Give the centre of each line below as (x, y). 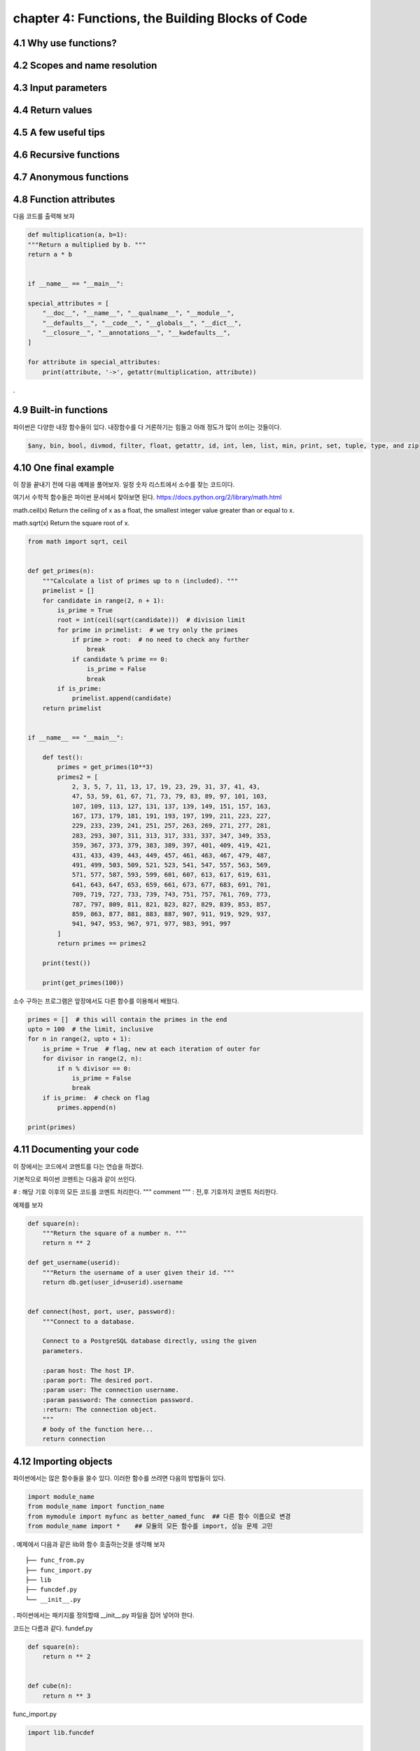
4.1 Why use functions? (65, 43)
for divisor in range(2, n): (92, 1059)
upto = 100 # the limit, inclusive (91, 1029)
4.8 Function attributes (64, 200)
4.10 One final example (64, 468)
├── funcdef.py (51, 1590)
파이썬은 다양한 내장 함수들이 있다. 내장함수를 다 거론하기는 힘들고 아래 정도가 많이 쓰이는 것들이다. (147, 427)
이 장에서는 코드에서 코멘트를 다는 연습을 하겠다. (78, 1166)
